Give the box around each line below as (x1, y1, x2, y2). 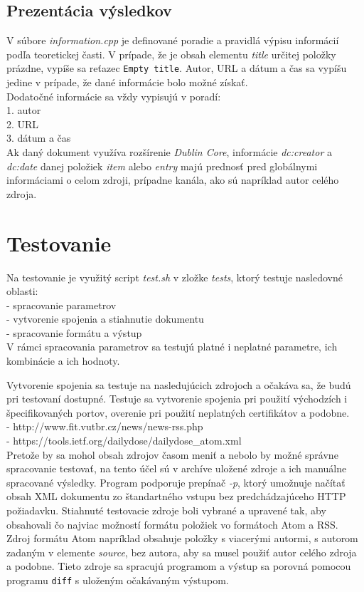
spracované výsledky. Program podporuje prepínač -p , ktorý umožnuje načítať (6, 474, 346, 489)
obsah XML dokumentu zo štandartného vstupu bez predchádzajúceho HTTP (6, 489, 346, 504)
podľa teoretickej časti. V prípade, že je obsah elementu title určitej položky (6, 46, 336, 61)
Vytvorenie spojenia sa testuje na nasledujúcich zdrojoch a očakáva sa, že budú (6, 377, 351, 392)
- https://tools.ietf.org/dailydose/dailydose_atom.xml (6, 433, 242, 448)
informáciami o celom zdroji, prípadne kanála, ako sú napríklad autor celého (6, 172, 339, 187)
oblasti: (6, 284, 38, 298)
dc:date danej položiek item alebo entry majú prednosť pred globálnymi (6, 158, 318, 173)
